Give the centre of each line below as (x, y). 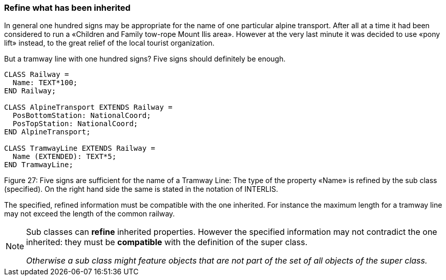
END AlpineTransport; (47, 132)
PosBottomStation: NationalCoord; (82, 116)
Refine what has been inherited (67, 8)
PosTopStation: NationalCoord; (75, 124)
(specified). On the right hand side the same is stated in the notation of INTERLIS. (141, 189)
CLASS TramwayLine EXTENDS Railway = (80, 148)
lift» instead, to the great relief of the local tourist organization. (109, 43)
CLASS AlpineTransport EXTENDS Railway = (88, 107)
